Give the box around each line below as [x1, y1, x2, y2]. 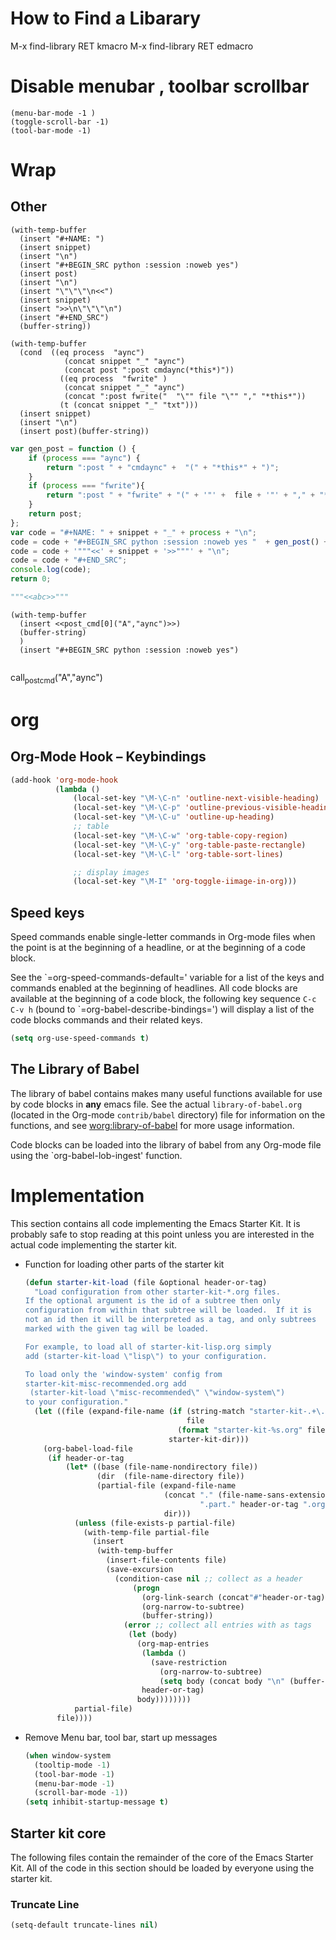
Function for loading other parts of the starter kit [24, 1258, 225, 1270]
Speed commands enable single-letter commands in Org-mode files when [10, 931, 316, 943]
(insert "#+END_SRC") [19, 312, 110, 322]
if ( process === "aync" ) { [28, 453, 141, 463]
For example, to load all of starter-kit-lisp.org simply [24, 1342, 272, 1352]
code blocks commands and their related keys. [10, 1014, 203, 1026]
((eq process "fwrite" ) [59, 373, 168, 384]
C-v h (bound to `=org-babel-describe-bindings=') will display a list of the [10, 1003, 315, 1016]
